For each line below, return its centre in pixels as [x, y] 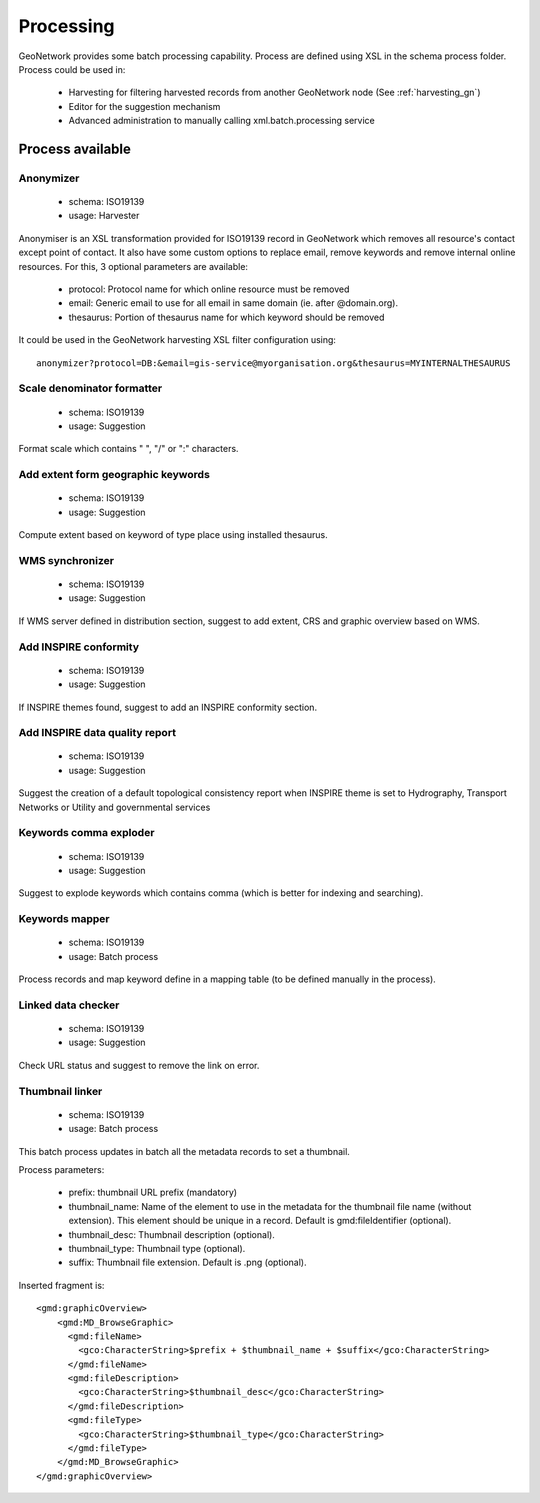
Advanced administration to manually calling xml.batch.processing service [221, 121]
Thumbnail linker [60, 1091]
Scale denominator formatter [90, 388]
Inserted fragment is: [61, 1285]
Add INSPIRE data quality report [97, 733]
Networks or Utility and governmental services [114, 807]
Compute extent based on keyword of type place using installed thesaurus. [173, 535]
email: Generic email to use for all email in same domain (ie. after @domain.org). [233, 303]
